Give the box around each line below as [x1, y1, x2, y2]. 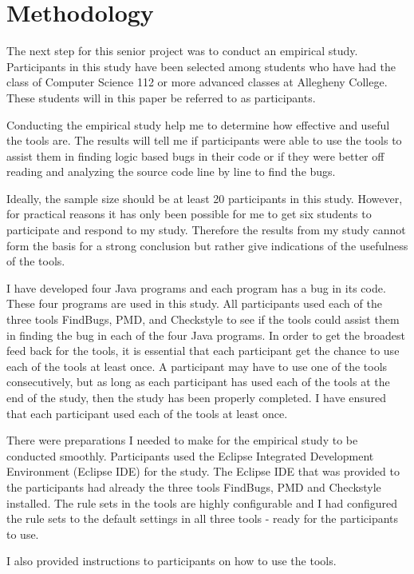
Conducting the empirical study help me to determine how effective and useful [6, 116, 390, 133]
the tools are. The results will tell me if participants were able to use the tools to [6, 132, 402, 149]
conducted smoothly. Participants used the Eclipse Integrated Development [6, 447, 374, 464]
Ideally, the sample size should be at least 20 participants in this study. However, [6, 189, 403, 206]
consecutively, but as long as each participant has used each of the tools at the [6, 373, 390, 390]
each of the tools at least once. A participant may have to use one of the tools [6, 357, 388, 374]
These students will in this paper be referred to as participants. [6, 89, 316, 106]
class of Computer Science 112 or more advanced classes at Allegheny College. [6, 74, 388, 90]
